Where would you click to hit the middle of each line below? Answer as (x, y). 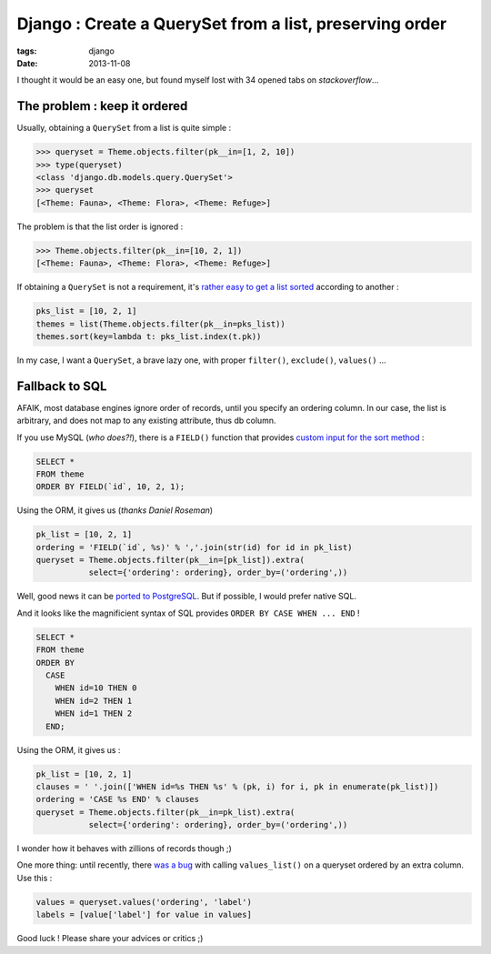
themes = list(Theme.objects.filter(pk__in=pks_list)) (160, 324)
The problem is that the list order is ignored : (100, 226)
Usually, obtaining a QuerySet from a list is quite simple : (124, 128)
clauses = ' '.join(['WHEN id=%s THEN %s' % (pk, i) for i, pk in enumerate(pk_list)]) (237, 786)
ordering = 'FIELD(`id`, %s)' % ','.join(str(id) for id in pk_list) (194, 547)
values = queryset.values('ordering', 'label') (144, 902)
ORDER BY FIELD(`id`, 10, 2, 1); (110, 487)
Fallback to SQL (62, 386)
